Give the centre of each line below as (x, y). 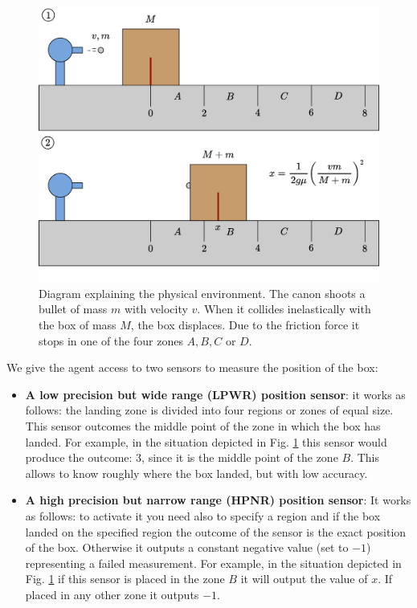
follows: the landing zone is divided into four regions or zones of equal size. (209, 410)
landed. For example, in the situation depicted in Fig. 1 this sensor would (206, 441)
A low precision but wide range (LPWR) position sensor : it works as (215, 394)
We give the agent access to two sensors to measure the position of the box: (192, 367)
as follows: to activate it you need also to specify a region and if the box (203, 515)
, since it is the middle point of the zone (240, 457)
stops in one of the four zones (111, 340)
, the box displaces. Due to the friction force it (245, 325)
